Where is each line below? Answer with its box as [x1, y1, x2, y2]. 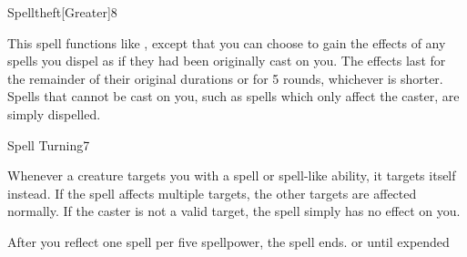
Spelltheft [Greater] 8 [7, 3, 117, 21]
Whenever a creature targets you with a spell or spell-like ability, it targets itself [7, 166, 456, 185]
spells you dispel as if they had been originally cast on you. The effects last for [7, 51, 446, 70]
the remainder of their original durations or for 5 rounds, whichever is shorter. [7, 68, 443, 87]
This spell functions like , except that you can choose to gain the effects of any [7, 33, 446, 52]
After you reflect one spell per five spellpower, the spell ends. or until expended [7, 231, 450, 251]
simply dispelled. [7, 104, 101, 123]
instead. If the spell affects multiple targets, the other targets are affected [7, 183, 417, 202]
